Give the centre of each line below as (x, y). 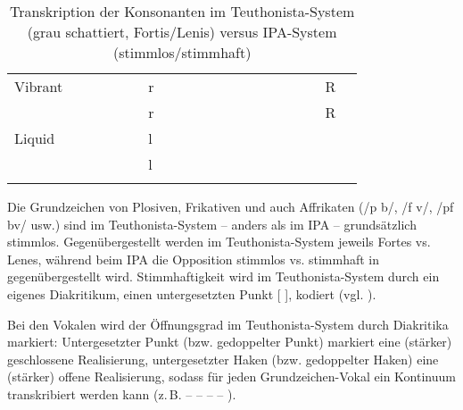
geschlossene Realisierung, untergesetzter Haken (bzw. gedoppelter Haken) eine (223, 359)
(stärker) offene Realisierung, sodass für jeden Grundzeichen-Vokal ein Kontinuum (231, 377)
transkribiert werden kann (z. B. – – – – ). (122, 393)
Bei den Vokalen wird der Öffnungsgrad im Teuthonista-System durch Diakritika (228, 324)
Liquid (35, 138)
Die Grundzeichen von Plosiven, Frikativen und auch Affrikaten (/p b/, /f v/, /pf (231, 206)
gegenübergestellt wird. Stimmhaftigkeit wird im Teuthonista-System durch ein (223, 276)
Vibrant (39, 86)
